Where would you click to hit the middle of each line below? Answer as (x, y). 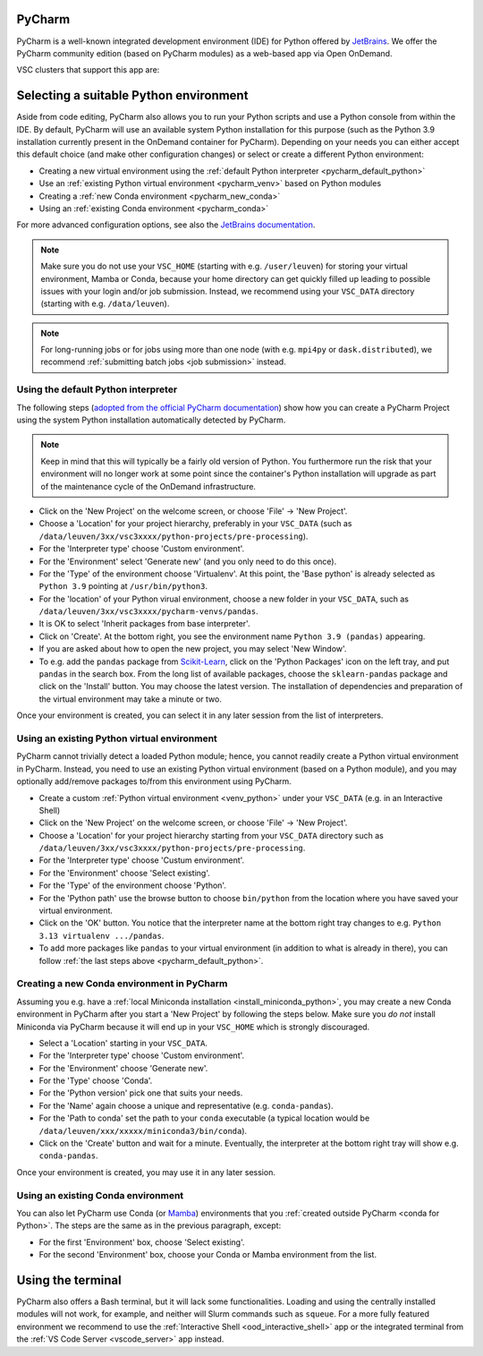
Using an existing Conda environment (100, 1195)
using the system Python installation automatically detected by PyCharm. (151, 420)
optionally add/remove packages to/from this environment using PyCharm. (154, 781)
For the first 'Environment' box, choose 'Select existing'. (142, 1242)
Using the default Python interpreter (97, 389)
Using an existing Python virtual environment (117, 738)
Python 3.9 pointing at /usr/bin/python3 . (123, 586)
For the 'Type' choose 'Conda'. (96, 1081)
